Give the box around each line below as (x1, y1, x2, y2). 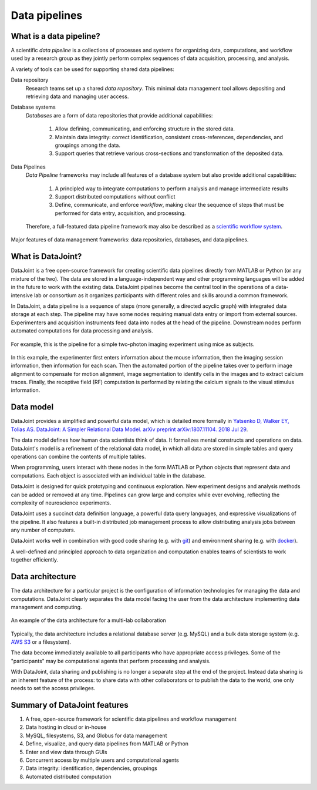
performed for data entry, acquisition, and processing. (55, 209, 186, 217)
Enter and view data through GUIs (25, 748, 107, 755)
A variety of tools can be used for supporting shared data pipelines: (11, 65, 174, 73)
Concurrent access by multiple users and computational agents (25, 757, 179, 764)
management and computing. (11, 603, 82, 610)
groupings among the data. (55, 142, 120, 149)
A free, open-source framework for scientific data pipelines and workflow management (25, 715, 237, 722)
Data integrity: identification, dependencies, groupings (25, 765, 158, 772)
